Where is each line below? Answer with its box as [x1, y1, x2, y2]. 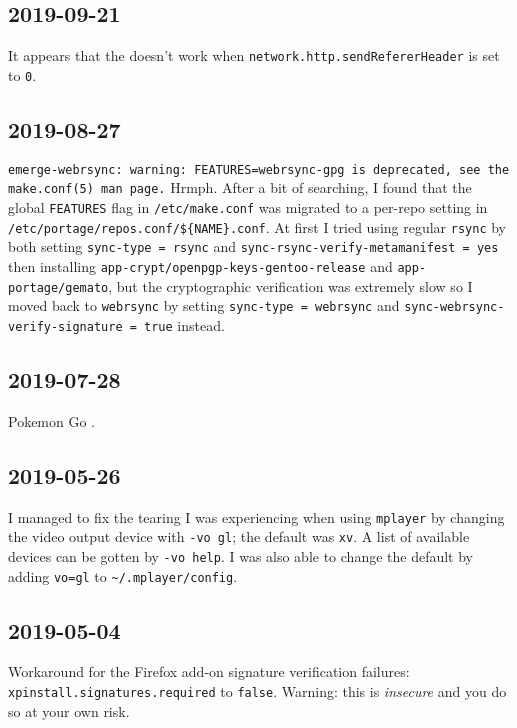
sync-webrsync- [404, 300, 505, 315]
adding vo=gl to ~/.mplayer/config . [8, 565, 238, 586]
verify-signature [8, 319, 123, 334]
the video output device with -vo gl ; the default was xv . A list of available [8, 526, 470, 547]
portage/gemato [8, 280, 109, 295]
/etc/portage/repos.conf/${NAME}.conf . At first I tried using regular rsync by [8, 216, 507, 237]
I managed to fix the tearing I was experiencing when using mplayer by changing [8, 506, 505, 527]
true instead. [144, 314, 225, 335]
